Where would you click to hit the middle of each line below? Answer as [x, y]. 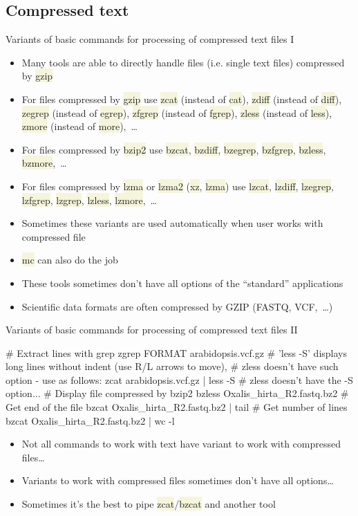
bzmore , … [44, 163]
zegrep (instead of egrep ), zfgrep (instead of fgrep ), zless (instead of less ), [177, 112]
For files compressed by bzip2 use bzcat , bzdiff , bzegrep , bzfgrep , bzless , [174, 149]
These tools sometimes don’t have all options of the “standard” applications [182, 283]
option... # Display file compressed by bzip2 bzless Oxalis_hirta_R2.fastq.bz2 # [177, 393]
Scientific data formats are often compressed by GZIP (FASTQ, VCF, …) [177, 306]
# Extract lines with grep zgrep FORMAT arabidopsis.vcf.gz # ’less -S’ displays [176, 352]
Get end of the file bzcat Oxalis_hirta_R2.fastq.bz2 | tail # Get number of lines [177, 407]
